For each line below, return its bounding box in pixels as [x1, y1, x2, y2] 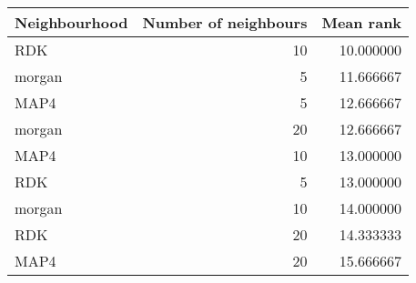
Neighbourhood [15, 12, 128, 33]
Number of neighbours [142, 12, 308, 33]
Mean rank [321, 12, 402, 33]
